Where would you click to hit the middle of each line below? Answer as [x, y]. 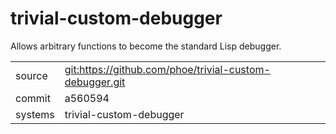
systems [35, 114]
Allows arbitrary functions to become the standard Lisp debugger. [146, 46]
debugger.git [95, 82]
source [31, 75]
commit [33, 98]
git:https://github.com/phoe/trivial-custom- [167, 69]
